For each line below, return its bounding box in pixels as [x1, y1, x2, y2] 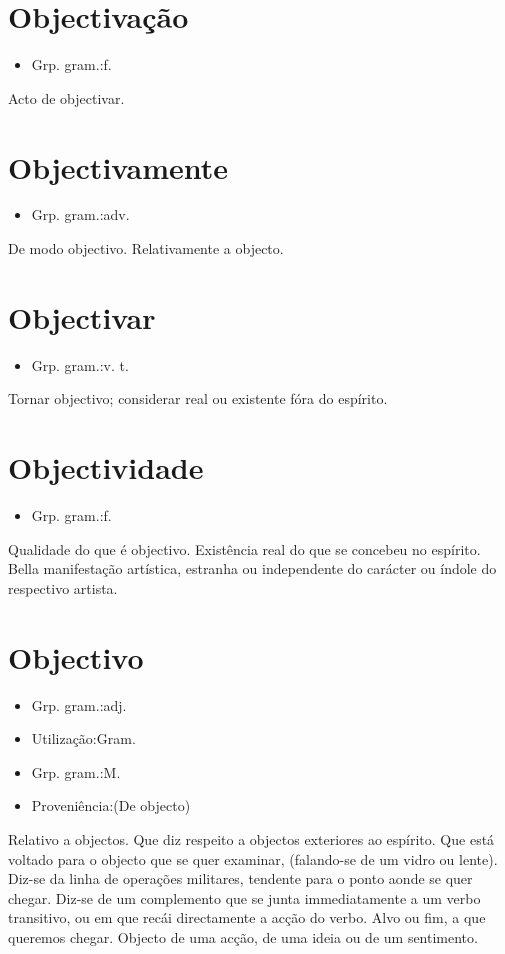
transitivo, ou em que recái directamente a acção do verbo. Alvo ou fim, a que [8, 907, 486, 928]
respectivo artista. [8, 577, 118, 598]
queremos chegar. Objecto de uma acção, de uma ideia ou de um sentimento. [8, 926, 478, 947]
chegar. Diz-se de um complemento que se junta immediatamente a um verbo [8, 887, 481, 908]
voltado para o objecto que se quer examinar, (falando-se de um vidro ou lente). [8, 848, 498, 869]
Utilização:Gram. [31, 728, 136, 749]
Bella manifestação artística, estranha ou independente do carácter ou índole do [8, 558, 497, 579]
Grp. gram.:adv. [31, 204, 130, 225]
